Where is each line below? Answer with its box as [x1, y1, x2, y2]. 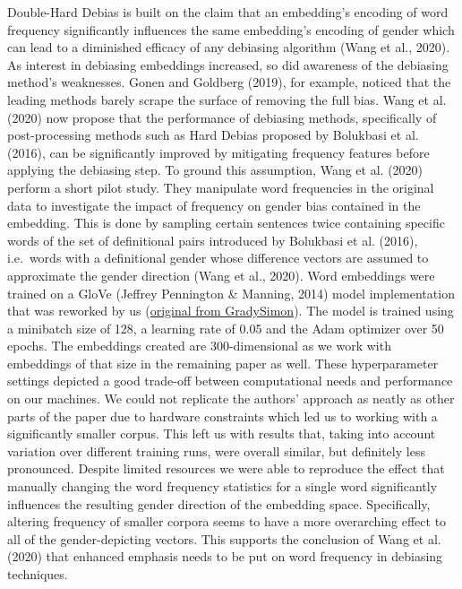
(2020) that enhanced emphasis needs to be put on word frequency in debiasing [7, 547, 443, 566]
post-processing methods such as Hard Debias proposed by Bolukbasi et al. [7, 126, 419, 144]
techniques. [7, 565, 68, 583]
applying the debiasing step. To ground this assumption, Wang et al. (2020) [7, 160, 423, 179]
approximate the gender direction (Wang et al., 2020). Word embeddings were [7, 265, 435, 284]
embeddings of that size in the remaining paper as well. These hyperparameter [7, 353, 439, 372]
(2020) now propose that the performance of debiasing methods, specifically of [7, 108, 437, 126]
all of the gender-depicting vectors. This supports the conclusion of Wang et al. [7, 529, 441, 548]
